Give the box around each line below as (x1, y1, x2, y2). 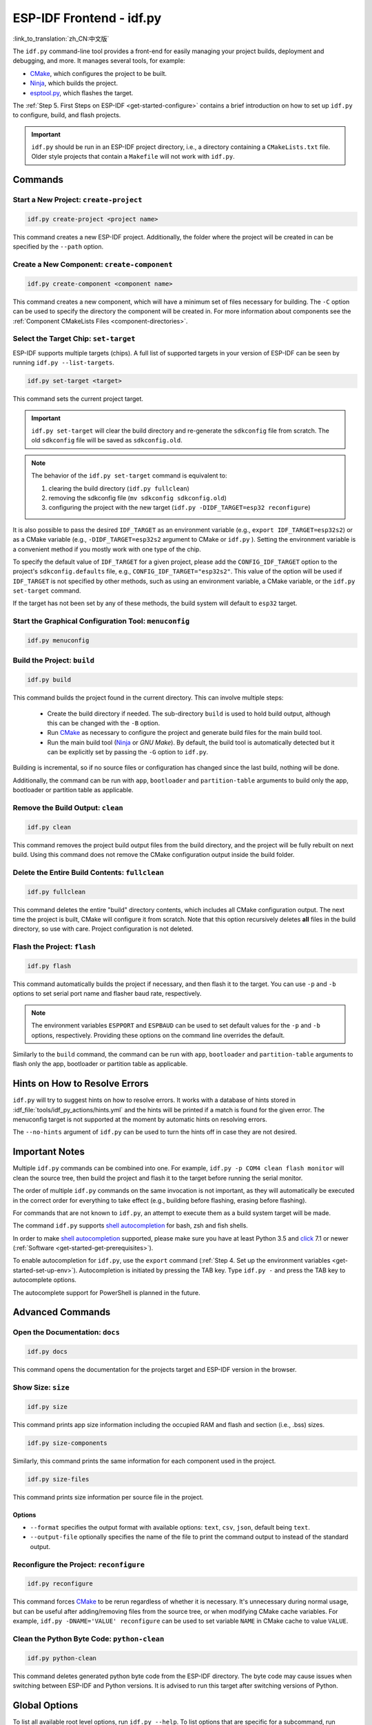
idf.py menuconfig (27, 637, 90, 644)
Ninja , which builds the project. (30, 79, 118, 88)
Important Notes (12, 1146, 85, 1158)
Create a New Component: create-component (12, 259, 173, 269)
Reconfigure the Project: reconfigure (12, 1559, 145, 1569)
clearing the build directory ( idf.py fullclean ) (48, 484, 189, 493)
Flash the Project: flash (12, 942, 96, 952)
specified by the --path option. (12, 242, 103, 251)
